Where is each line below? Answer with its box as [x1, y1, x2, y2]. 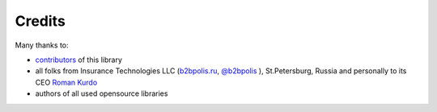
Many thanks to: [15, 40, 69, 50]
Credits [15, 12, 66, 30]
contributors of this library [35, 55, 123, 64]
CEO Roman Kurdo [35, 77, 98, 87]
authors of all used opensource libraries [35, 89, 168, 98]
